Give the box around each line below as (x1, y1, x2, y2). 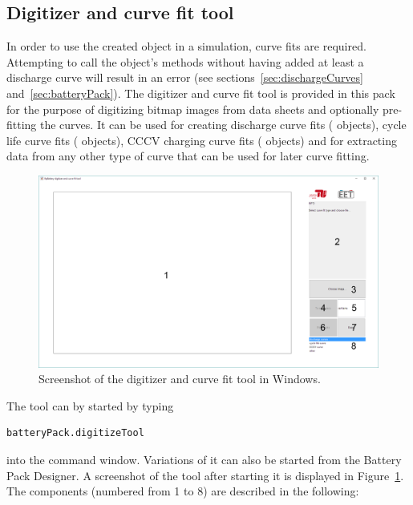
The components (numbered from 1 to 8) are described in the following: (6, 483, 359, 499)
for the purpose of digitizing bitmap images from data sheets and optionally (6, 100, 379, 117)
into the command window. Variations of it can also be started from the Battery (6, 451, 402, 468)
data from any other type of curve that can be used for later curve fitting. (6, 147, 370, 164)
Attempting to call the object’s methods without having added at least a (6, 53, 364, 70)
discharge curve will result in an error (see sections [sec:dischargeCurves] (6, 69, 363, 86)
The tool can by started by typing (6, 397, 174, 414)
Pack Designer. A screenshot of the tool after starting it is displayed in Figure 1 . (6, 467, 404, 483)
